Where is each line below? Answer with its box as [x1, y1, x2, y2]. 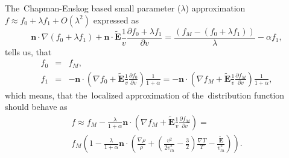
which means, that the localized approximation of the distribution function [5, 88, 285, 101]
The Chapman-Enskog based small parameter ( [5, 2, 181, 14]
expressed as [93, 13, 139, 26]
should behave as [5, 100, 68, 113]
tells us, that [5, 45, 52, 58]
